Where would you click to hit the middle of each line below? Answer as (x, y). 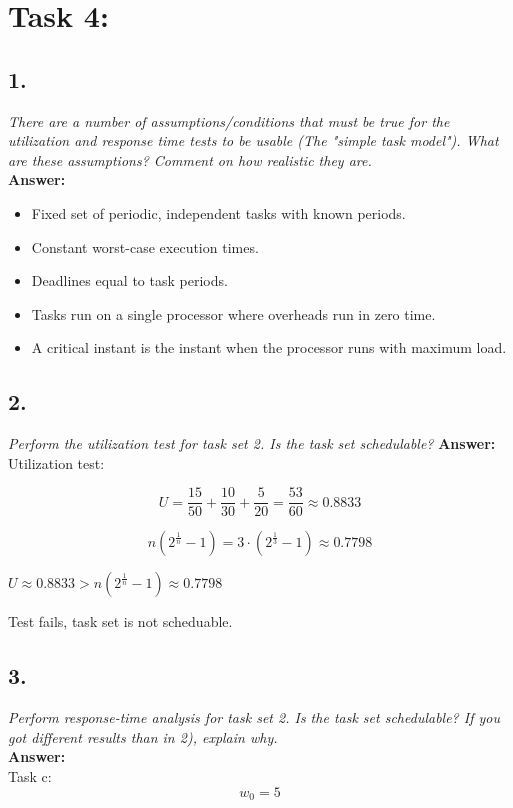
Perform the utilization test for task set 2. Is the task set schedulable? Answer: (252, 443)
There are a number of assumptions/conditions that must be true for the (229, 120)
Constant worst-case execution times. (145, 246)
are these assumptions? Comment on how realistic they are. (190, 159)
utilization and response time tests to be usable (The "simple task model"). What (253, 140)
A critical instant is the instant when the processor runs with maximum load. (269, 347)
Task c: (30, 775)
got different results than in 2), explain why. (143, 736)
